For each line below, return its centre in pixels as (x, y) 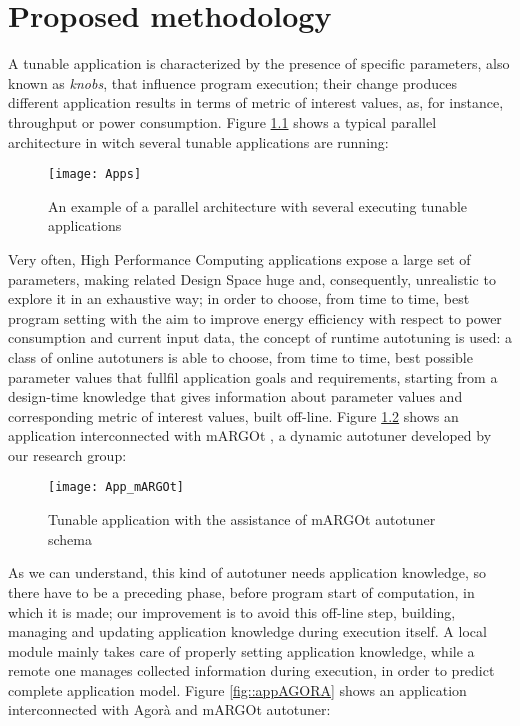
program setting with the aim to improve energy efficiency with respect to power (255, 317)
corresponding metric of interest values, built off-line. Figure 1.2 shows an (233, 415)
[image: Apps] (95, 174)
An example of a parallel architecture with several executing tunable (258, 205)
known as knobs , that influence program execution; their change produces (232, 82)
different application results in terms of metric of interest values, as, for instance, (256, 102)
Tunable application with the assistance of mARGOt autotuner (242, 519)
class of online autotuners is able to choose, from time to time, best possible (240, 356)
